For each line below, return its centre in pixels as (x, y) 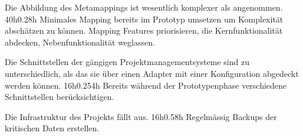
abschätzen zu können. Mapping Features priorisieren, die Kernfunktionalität (144, 30)
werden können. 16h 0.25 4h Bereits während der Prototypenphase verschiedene (146, 85)
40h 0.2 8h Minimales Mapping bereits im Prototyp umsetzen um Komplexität (144, 19)
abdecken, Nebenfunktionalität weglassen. (80, 42)
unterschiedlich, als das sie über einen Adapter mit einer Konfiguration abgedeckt (152, 73)
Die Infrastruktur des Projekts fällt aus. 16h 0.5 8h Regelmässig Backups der (141, 116)
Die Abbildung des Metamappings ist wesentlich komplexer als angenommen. (144, 7)
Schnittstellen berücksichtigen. (60, 97)
